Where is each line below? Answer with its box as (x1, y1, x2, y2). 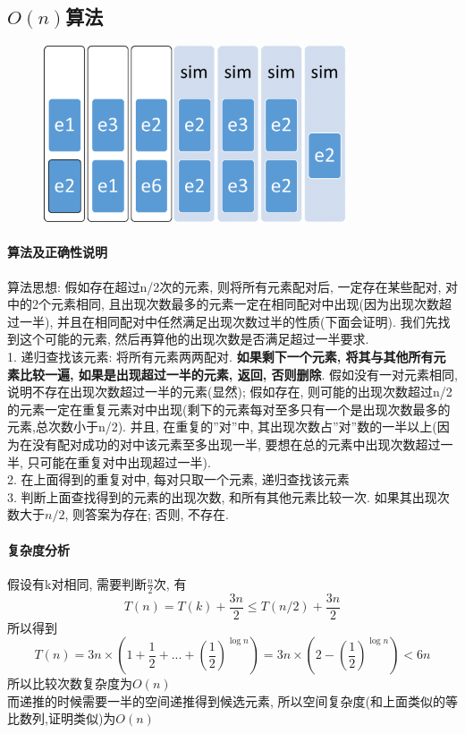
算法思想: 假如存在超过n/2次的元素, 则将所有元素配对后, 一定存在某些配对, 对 (7, 277, 458, 295)
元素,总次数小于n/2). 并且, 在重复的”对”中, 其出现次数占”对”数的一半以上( (7, 417, 437, 436)
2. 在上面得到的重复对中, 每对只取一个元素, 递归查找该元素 (7, 470, 350, 489)
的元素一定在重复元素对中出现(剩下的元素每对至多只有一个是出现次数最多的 (7, 399, 451, 418)
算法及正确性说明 (7, 243, 107, 261)
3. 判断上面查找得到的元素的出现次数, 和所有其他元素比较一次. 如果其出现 (7, 487, 437, 506)
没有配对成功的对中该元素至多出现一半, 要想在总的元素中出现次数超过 (31, 435, 441, 454)
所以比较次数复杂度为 (7, 674, 132, 693)
